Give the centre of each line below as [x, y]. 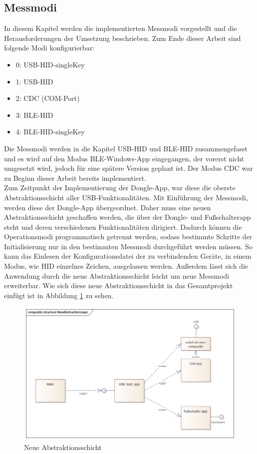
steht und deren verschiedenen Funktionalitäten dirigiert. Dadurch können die [123, 227]
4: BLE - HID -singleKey [50, 132]
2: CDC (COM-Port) [48, 98]
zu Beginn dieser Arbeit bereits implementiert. [75, 178]
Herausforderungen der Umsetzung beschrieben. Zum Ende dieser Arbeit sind [123, 38]
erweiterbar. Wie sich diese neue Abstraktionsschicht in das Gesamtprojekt [119, 285]
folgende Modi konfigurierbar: [49, 48]
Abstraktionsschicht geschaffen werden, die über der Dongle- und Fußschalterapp [128, 217]
